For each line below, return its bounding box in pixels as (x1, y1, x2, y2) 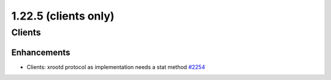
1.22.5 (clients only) (11, 9, 115, 23)
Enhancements (11, 47, 70, 57)
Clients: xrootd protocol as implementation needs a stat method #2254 (26, 63, 205, 70)
